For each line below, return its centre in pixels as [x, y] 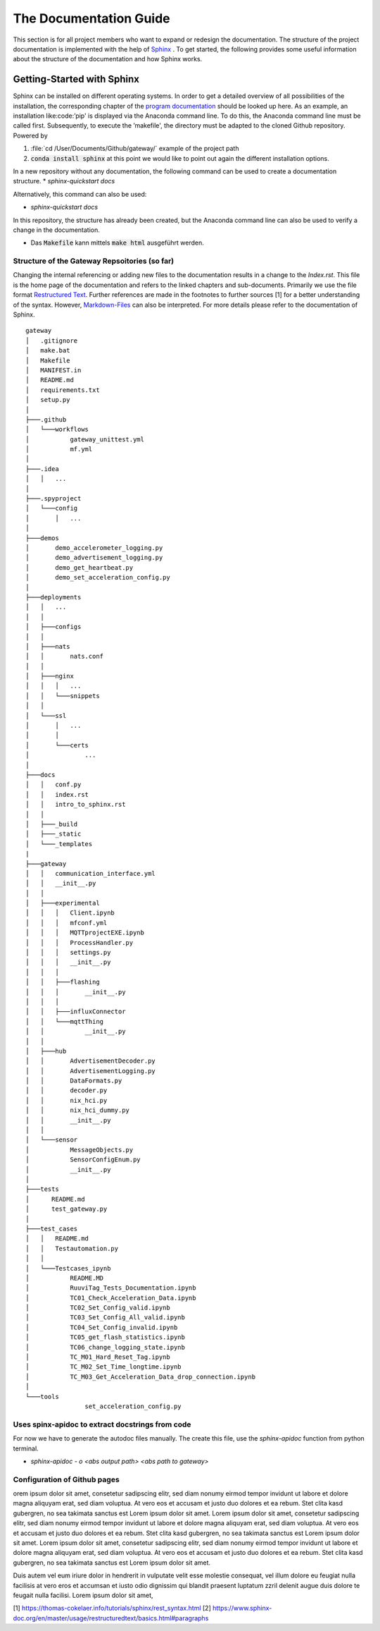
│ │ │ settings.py [68, 953]
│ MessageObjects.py [80, 1150]
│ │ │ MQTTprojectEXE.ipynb [85, 933]
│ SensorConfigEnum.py [83, 1160]
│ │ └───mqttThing [65, 1021]
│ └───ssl [46, 715]
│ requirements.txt [63, 390]
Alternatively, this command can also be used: [80, 194]
